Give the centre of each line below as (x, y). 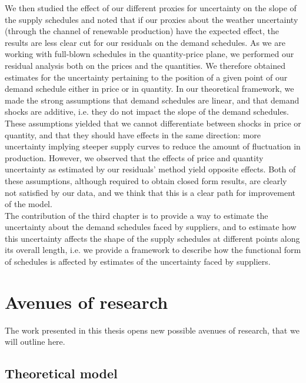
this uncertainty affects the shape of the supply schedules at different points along (152, 238)
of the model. (29, 204)
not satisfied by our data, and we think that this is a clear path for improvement (150, 192)
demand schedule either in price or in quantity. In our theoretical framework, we (149, 89)
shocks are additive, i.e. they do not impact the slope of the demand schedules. (147, 111)
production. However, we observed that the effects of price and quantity (134, 157)
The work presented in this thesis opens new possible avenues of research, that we (152, 330)
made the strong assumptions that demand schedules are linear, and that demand (152, 100)
